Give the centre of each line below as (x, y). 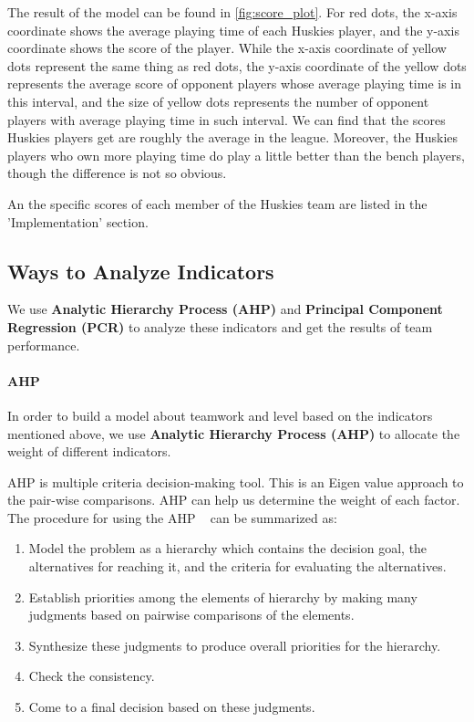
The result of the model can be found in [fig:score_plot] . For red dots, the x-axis (232, 12)
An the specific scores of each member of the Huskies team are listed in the (217, 203)
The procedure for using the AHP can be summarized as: (172, 517)
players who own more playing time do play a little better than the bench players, (236, 155)
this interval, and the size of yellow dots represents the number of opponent (218, 101)
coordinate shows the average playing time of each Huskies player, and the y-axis (233, 30)
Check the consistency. (92, 676)
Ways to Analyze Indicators (141, 271)
